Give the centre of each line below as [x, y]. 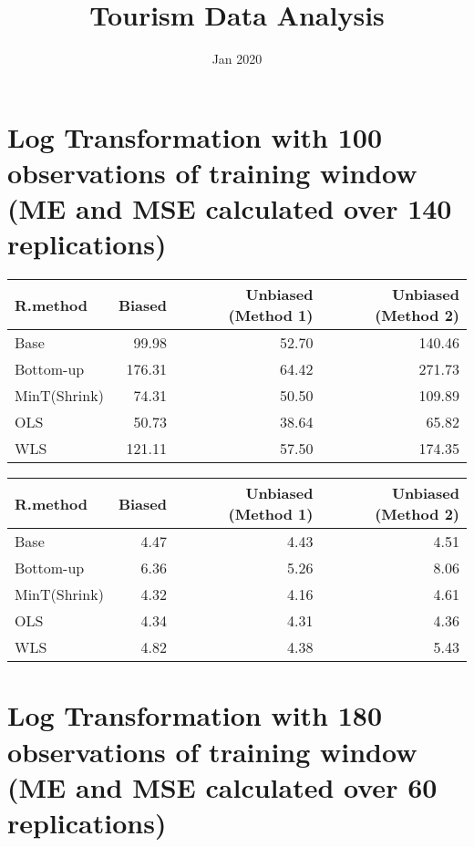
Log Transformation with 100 [195, 136]
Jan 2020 [237, 59]
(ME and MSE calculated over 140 [230, 208]
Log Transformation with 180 [195, 715]
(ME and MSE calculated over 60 [222, 786]
